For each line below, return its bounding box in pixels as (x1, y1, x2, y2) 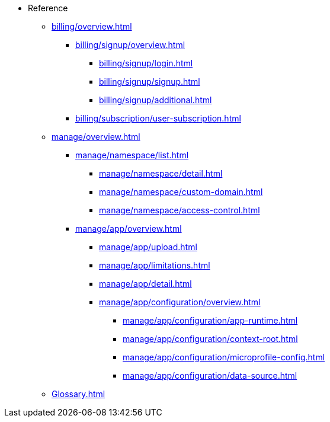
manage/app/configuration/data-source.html (123, 370, 297, 381)
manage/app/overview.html (75, 223, 182, 234)
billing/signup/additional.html (99, 95, 212, 105)
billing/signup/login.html (99, 58, 193, 68)
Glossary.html (52, 389, 105, 399)
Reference (28, 3, 68, 13)
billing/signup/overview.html (75, 40, 185, 50)
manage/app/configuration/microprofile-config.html (123, 352, 325, 362)
